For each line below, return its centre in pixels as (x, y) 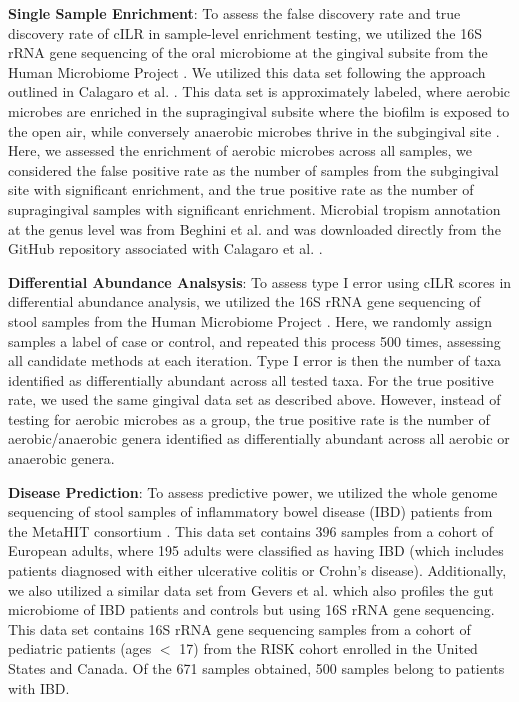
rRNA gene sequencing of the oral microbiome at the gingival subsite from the (248, 52)
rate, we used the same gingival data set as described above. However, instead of (254, 399)
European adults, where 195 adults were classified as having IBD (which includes (256, 550)
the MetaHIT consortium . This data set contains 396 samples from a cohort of (251, 530)
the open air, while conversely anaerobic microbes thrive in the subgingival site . (254, 130)
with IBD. (39, 687)
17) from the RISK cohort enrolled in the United (328, 648)
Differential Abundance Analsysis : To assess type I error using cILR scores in (260, 281)
